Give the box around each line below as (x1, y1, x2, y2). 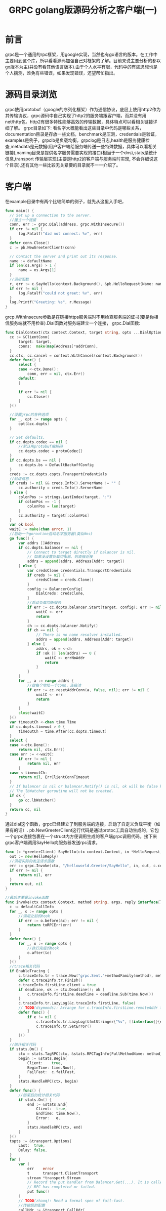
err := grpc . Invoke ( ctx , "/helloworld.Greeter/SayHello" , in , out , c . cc (9, 863, 163, 868)
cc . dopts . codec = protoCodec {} (18, 449, 83, 454)
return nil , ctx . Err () (18, 747, 65, 752)
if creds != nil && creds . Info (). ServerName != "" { (9, 481, 121, 486)
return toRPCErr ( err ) (27, 922, 72, 928)
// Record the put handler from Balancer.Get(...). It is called (27, 1180, 165, 1185)
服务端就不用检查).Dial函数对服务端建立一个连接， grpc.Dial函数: (9, 320, 141, 326)
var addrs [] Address (18, 541, 61, 545)
